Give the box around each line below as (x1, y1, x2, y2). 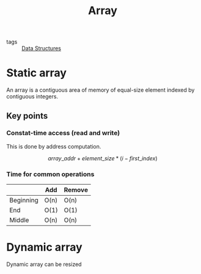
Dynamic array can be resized (6, 261, 82, 268)
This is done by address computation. (6, 143, 101, 150)
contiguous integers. (6, 93, 59, 100)
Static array (6, 66, 67, 80)
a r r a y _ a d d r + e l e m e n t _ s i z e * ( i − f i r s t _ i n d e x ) (48, 154, 158, 162)
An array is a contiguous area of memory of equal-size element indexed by (6, 86, 195, 94)
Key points (6, 111, 48, 121)
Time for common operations (6, 169, 95, 178)
